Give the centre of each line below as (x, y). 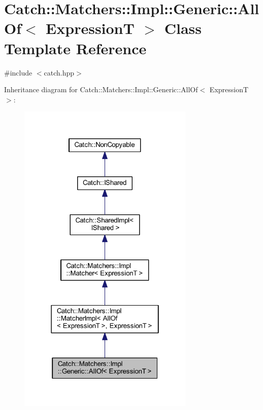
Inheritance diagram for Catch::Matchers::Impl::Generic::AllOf (101, 89)
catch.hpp (59, 72)
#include (18, 72)
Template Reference (75, 48)
